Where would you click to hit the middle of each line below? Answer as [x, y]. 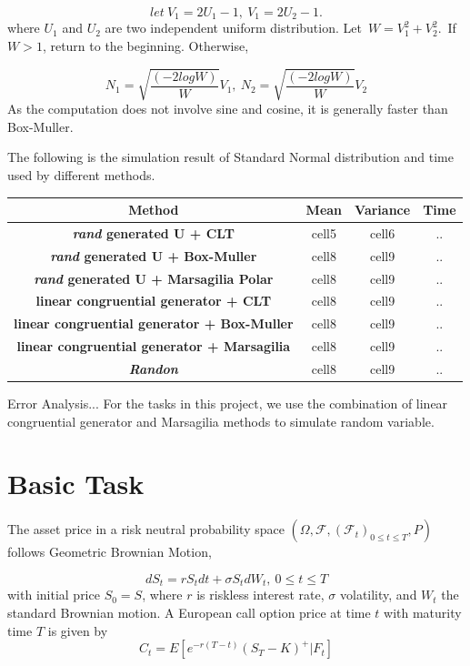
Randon [153, 368]
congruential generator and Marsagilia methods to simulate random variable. [221, 421]
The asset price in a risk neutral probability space [146, 529]
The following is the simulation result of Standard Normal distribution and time [230, 157]
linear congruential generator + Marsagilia [154, 346]
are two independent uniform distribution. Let [233, 28]
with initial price [54, 595]
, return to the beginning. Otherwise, [145, 46]
